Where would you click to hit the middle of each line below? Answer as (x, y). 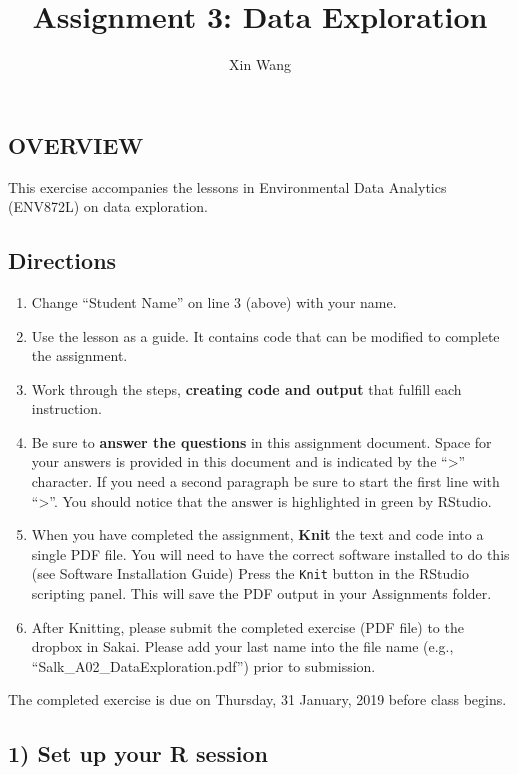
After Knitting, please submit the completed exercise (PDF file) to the (247, 626)
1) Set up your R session (138, 753)
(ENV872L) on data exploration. (108, 206)
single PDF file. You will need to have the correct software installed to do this (270, 553)
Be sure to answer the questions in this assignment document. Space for (261, 441)
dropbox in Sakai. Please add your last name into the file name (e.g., (242, 646)
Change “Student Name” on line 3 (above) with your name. (214, 301)
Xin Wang (260, 64)
